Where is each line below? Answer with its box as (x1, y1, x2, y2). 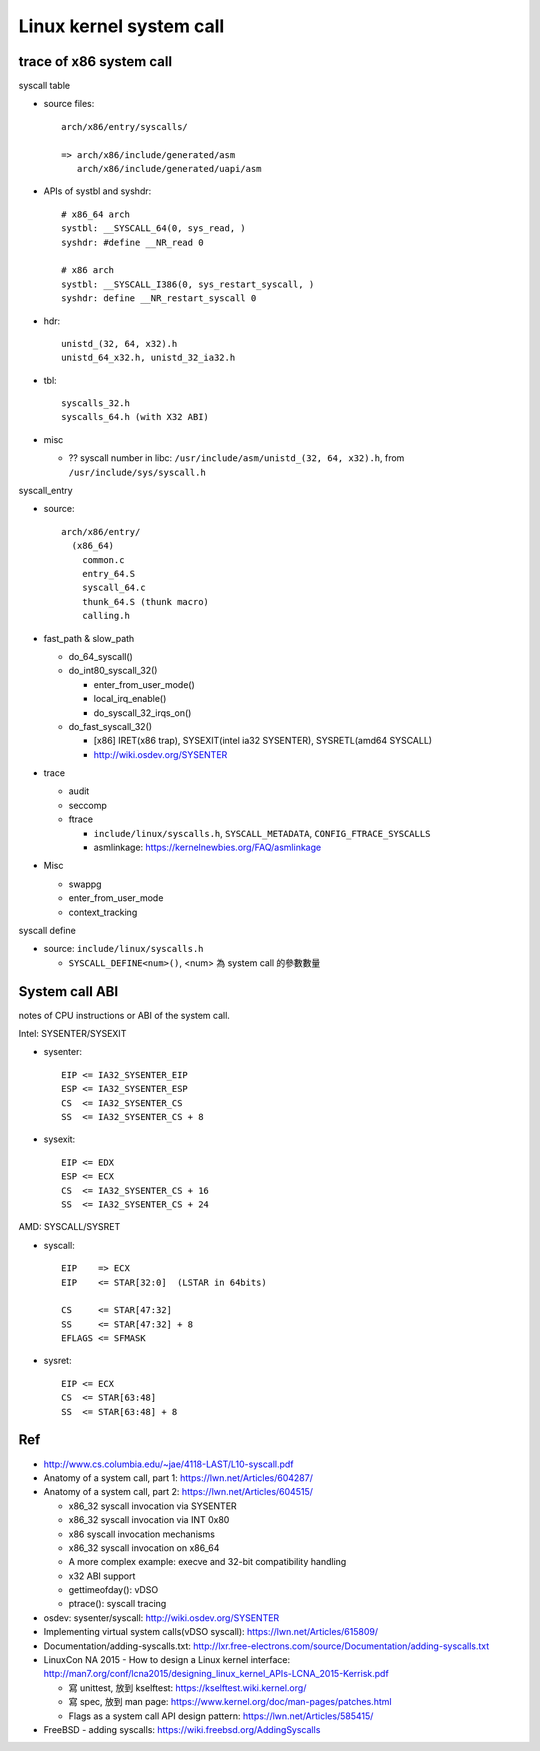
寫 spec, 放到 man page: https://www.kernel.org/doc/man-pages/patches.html (68, 1696, 392, 1708)
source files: (43, 98, 95, 110)
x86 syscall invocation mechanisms (68, 1528, 215, 1540)
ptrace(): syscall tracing (68, 1598, 167, 1610)
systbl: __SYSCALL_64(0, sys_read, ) (61, 223, 247, 234)
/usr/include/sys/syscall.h (68, 466, 207, 478)
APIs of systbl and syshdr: (43, 185, 152, 197)
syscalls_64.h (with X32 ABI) (61, 411, 210, 423)
